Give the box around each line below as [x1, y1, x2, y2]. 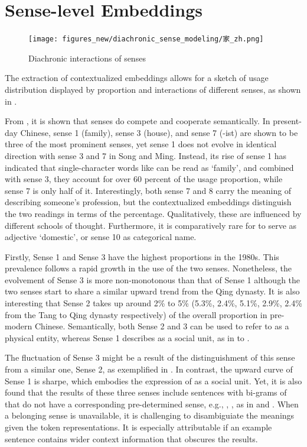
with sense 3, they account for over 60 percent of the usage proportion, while [5, 173, 283, 185]
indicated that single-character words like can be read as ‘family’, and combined [5, 161, 294, 173]
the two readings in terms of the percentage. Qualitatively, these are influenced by [5, 207, 302, 219]
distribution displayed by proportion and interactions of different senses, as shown [5, 83, 301, 95]
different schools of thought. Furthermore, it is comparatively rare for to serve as [5, 219, 297, 231]
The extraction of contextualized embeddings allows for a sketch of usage [5, 72, 269, 84]
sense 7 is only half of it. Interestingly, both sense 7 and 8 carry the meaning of [5, 184, 292, 196]
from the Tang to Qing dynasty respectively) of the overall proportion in [5, 308, 267, 320]
